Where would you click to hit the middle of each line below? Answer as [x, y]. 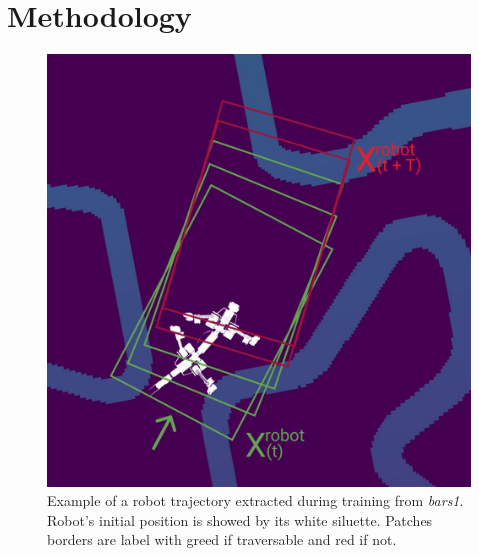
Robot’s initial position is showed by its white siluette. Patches [240, 519]
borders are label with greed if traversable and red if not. [222, 539]
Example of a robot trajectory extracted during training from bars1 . [255, 500]
